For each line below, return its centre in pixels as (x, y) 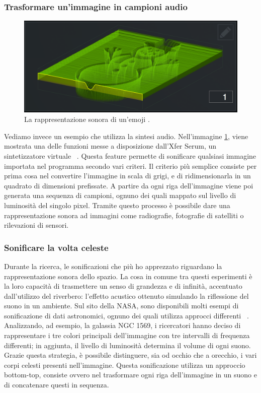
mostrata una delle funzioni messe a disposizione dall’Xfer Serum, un (110, 146)
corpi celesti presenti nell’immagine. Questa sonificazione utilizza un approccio (125, 365)
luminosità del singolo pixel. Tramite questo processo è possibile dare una (117, 205)
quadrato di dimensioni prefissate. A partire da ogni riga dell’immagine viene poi (129, 185)
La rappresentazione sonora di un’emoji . (87, 119)
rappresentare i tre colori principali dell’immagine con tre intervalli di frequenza (127, 335)
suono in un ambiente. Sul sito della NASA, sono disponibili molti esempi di (121, 306)
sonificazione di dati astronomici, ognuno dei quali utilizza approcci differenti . (126, 315)
